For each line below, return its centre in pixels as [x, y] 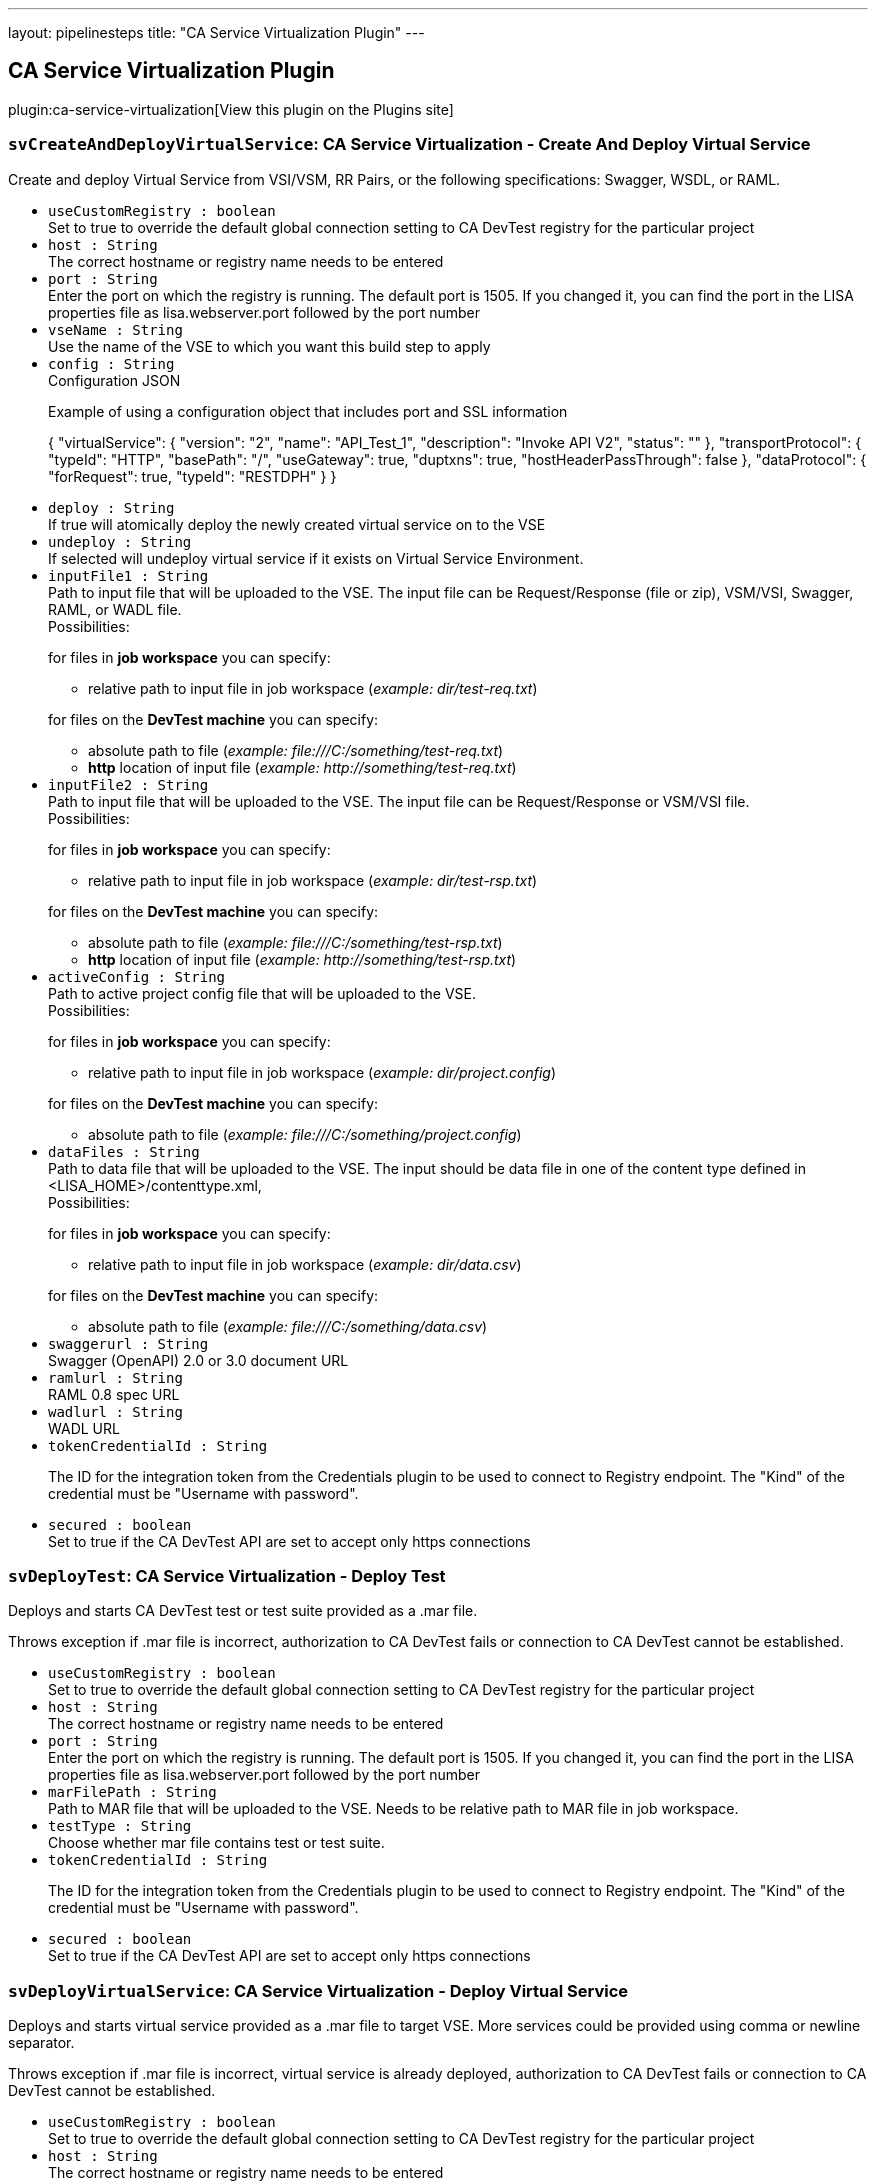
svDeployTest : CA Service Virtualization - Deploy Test [227, 1575]
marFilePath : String [132, 1792]
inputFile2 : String [128, 784]
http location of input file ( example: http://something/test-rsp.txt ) [302, 959]
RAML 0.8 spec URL [114, 1394]
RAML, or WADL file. [115, 609]
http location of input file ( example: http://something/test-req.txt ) [302, 767]
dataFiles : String [124, 1151]
